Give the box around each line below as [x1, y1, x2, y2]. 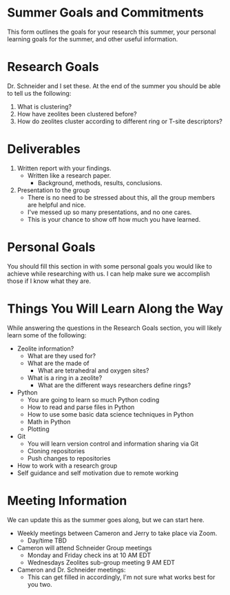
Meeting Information [7, 492, 127, 508]
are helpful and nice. [27, 200, 86, 209]
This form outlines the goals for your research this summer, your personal [7, 28, 216, 36]
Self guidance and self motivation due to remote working [17, 468, 179, 477]
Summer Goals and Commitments [7, 5, 205, 21]
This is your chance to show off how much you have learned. [27, 215, 201, 223]
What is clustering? [17, 102, 72, 111]
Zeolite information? [17, 344, 74, 353]
